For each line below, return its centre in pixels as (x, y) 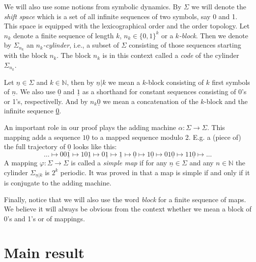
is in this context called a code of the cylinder (171, 55)
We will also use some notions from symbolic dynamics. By (93, 6)
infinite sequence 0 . (33, 111)
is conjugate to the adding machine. (58, 183)
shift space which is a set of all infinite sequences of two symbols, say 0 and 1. (121, 16)
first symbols (231, 82)
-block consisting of (175, 82)
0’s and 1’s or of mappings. (44, 218)
